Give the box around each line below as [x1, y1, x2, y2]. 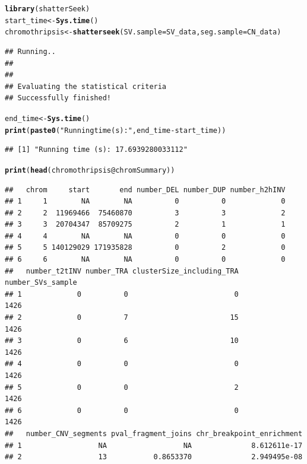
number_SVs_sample [5, 278, 77, 287]
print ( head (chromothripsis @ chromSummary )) [5, 166, 175, 174]
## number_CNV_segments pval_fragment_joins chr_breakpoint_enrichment [5, 429, 303, 438]
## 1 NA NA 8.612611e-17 [5, 441, 303, 450]
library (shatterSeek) [5, 5, 90, 13]
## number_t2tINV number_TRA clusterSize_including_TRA [5, 266, 239, 275]
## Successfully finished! [5, 94, 111, 103]
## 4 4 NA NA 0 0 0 [5, 231, 286, 240]
